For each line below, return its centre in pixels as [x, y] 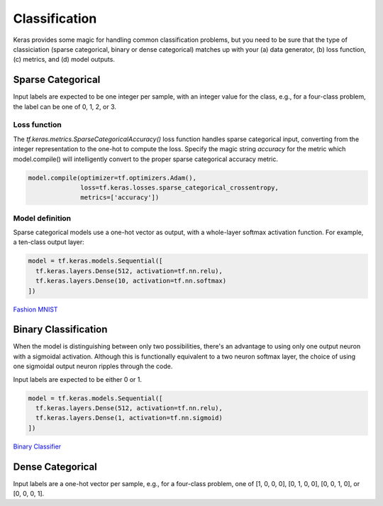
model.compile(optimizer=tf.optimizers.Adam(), [112, 178]
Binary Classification [60, 330]
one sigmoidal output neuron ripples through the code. [93, 366]
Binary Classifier [37, 446]
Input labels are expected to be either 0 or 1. [77, 379]
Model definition [42, 218]
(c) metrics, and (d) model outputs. [64, 60]
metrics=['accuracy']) [120, 198]
